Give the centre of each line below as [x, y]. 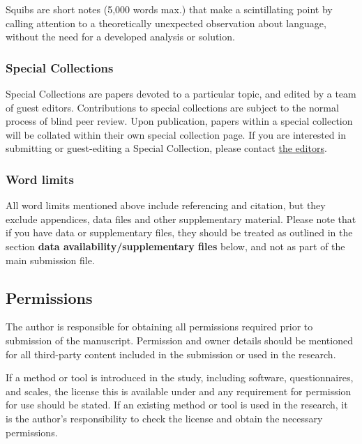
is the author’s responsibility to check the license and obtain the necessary [164, 418]
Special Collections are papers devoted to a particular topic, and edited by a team [181, 93]
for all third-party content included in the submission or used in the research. [171, 354]
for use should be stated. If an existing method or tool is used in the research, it [177, 405]
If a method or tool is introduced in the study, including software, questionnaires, [180, 377]
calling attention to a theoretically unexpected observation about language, [166, 23]
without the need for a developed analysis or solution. [120, 37]
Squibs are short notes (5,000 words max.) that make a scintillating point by [169, 9]
